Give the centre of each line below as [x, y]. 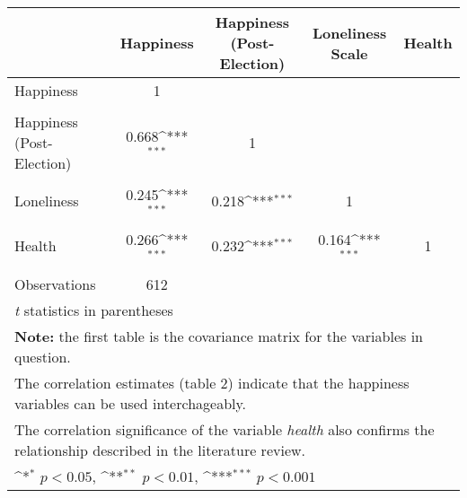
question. [43, 356]
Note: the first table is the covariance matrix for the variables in [219, 336]
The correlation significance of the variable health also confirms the [225, 429]
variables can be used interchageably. [131, 403]
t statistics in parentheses [94, 310]
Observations [55, 284]
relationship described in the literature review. [160, 450]
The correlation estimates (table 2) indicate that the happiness [212, 382]
